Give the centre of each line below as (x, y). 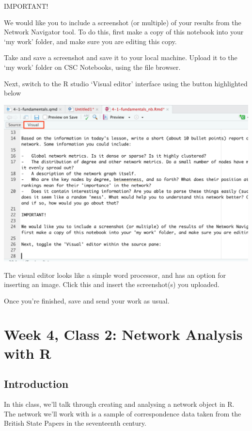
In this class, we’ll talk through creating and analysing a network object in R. (119, 404)
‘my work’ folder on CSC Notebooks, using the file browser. (92, 67)
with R (28, 353)
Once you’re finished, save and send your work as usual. (87, 300)
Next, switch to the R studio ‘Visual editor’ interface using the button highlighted (126, 83)
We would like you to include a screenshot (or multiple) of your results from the (123, 22)
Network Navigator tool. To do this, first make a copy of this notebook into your (124, 32)
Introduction (36, 384)
